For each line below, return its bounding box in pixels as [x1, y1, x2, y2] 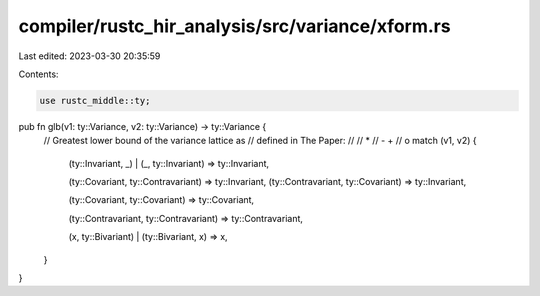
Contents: [18, 68, 59, 80]
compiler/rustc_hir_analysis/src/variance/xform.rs [18, 15, 451, 37]
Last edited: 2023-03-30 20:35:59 [18, 50, 161, 62]
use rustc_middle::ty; [39, 95, 151, 106]
